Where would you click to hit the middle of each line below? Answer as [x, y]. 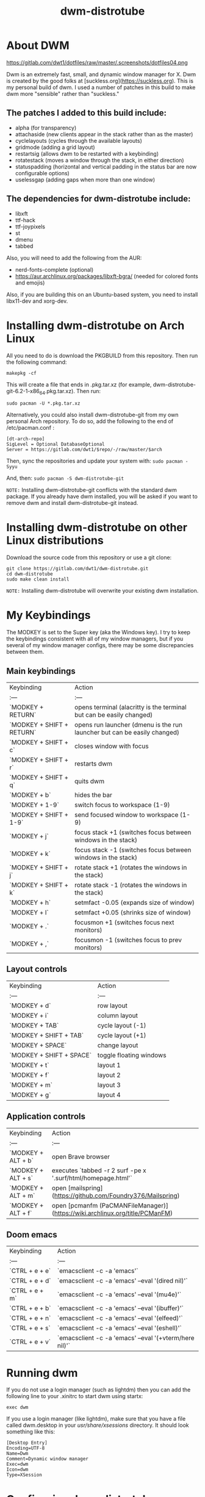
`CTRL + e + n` [30, 1318]
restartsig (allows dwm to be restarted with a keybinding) [87, 153]
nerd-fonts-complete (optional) [54, 269]
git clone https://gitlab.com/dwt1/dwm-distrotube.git [77, 569]
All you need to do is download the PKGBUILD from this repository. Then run [102, 355]
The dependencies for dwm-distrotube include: [99, 199]
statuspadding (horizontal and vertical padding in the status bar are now [106, 167]
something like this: [31, 1432]
